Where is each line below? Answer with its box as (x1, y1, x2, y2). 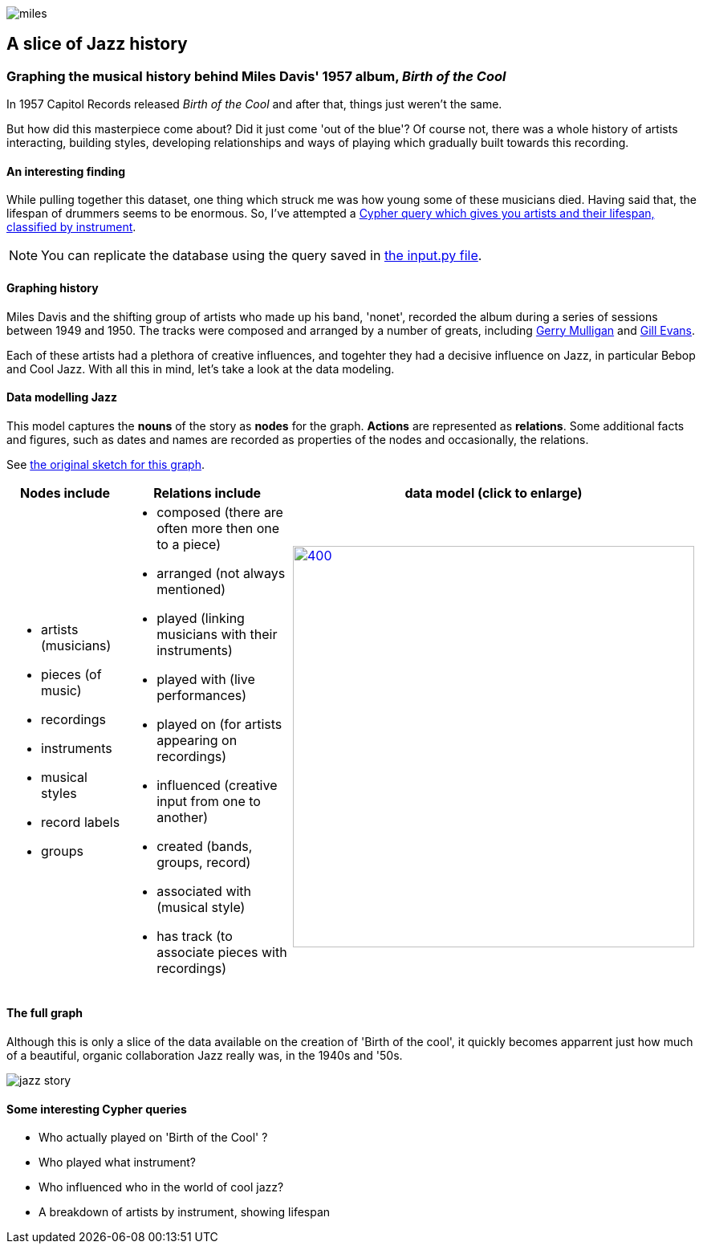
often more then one (156, 519, 280, 536)
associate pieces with (156, 943, 287, 960)
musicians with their (156, 625, 278, 642)
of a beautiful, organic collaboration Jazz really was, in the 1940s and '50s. (6, 1048, 403, 1063)
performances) (156, 686, 247, 703)
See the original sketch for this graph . (6, 457, 205, 471)
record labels (41, 813, 120, 830)
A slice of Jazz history (6, 34, 188, 55)
